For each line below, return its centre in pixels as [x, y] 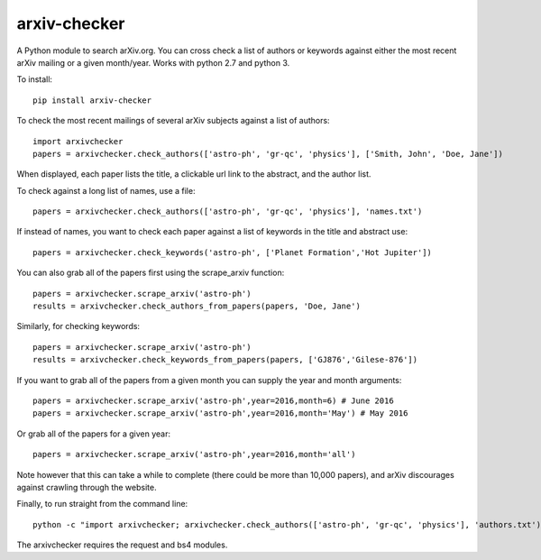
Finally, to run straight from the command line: [102, 504]
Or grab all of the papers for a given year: [94, 434]
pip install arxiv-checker [92, 100]
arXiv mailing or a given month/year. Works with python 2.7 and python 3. [153, 62]
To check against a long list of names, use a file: [106, 190]
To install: [35, 79]
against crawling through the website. [87, 487]
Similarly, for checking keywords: [78, 326]
